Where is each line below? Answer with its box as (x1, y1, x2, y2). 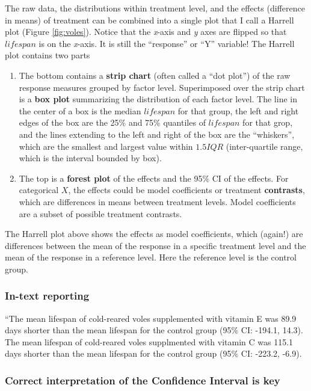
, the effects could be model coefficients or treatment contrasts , (68, 183, 305, 196)
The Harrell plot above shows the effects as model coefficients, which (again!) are (5, 227, 303, 240)
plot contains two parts (5, 49, 90, 61)
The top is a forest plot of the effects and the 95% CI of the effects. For (19, 171, 289, 184)
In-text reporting (5, 288, 90, 303)
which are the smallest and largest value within (19, 140, 193, 152)
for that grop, (242, 116, 293, 129)
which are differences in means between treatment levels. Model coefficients (19, 195, 296, 208)
